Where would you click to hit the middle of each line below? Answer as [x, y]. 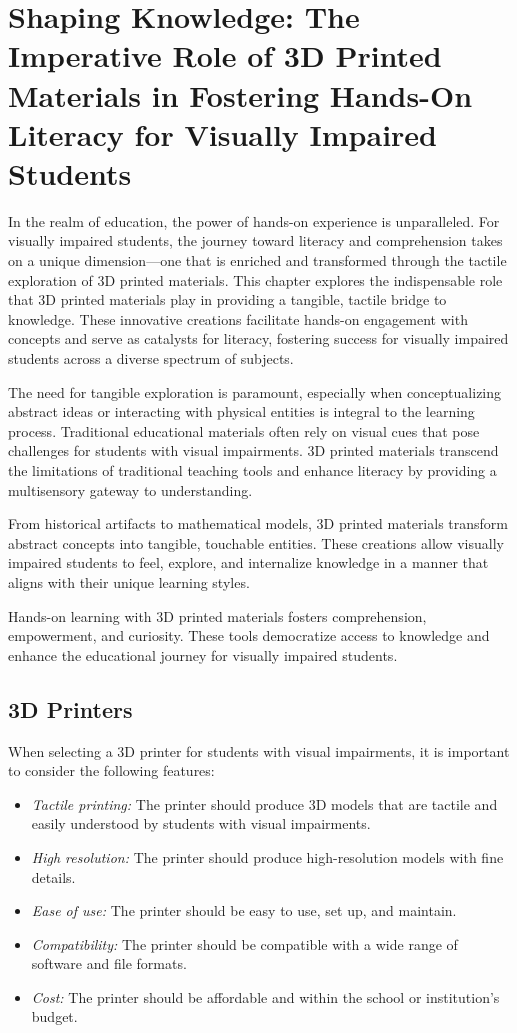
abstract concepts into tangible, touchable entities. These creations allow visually [256, 542]
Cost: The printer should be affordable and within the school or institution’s [265, 996]
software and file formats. [109, 963]
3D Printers [70, 708]
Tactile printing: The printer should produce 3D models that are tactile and [264, 803]
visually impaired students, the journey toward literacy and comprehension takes [255, 240]
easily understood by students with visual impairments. [201, 823]
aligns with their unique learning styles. [129, 581]
